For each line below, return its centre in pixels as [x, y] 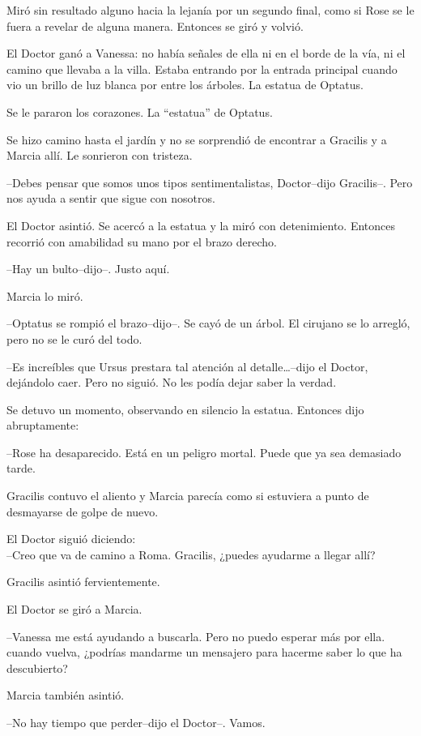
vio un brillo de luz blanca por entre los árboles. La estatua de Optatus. [185, 85]
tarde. [21, 468]
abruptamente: [43, 425]
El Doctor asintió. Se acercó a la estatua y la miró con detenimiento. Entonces [201, 225]
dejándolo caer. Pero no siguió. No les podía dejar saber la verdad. [172, 382]
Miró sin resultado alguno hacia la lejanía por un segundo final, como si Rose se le [210, 10]
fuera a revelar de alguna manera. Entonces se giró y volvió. [155, 26]
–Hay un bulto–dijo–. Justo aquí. [88, 269]
